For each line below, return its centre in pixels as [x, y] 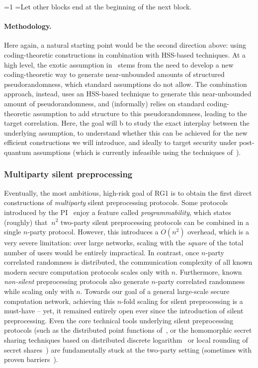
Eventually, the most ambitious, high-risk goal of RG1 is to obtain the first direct [128, 192]
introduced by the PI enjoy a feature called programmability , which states [118, 212]
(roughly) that [26, 222]
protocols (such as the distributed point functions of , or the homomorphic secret [128, 330]
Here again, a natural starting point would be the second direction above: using [125, 45]
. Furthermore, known [209, 271]
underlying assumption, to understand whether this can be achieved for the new [126, 132]
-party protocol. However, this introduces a [93, 232]
